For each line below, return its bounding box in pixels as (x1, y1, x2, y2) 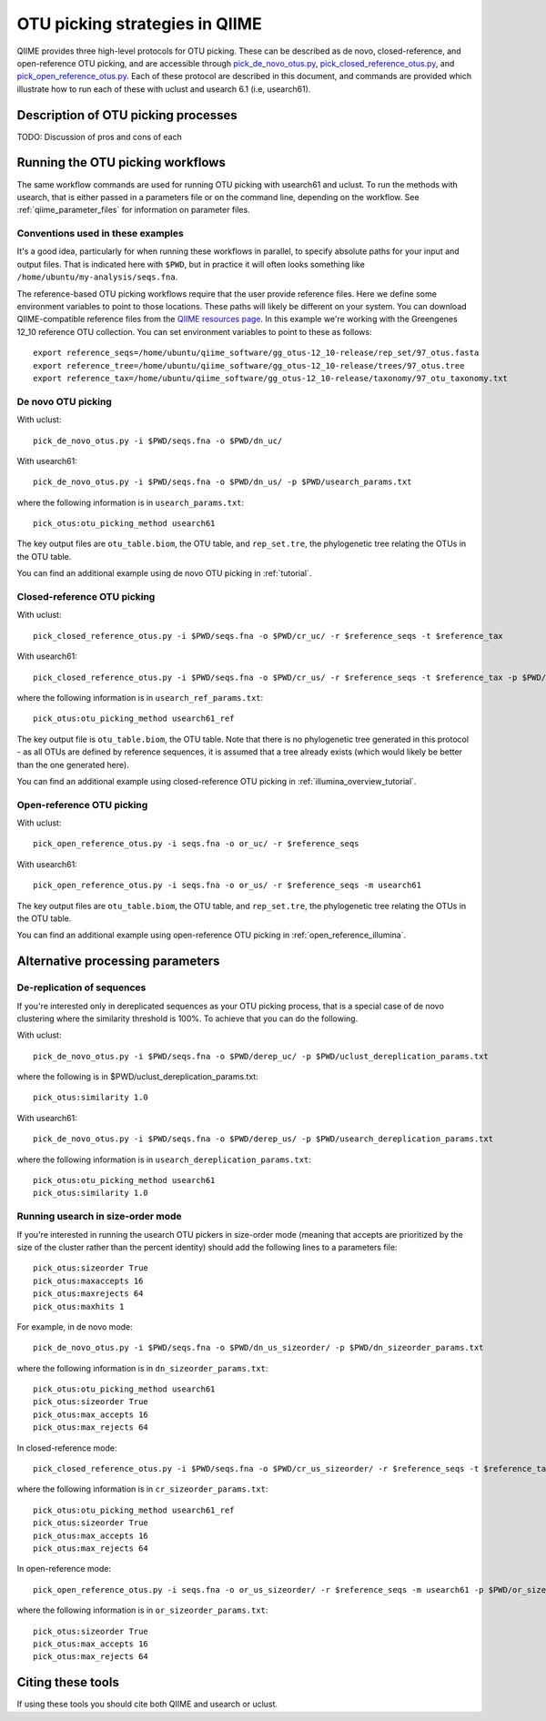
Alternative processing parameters (16, 954, 220, 969)
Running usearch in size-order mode (16, 1210, 182, 1223)
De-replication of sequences (16, 981, 147, 994)
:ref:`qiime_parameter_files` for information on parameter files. (16, 205, 250, 216)
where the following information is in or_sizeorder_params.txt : (16, 1605, 268, 1615)
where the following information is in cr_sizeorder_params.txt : (16, 1483, 268, 1494)
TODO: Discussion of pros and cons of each (16, 131, 182, 142)
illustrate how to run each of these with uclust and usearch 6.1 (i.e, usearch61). (16, 83, 311, 95)
